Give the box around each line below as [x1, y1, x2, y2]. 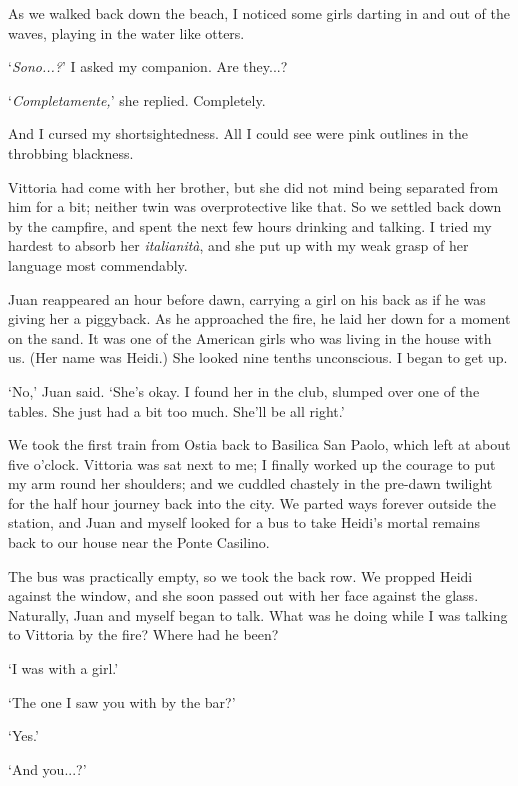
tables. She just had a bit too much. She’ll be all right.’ [8, 400, 345, 421]
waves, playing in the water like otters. [8, 22, 245, 43]
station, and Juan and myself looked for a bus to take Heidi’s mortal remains [8, 512, 481, 533]
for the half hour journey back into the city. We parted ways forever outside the [8, 492, 497, 513]
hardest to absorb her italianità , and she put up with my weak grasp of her [8, 235, 469, 256]
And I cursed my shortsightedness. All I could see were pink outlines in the [8, 123, 468, 144]
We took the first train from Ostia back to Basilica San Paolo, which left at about [8, 434, 511, 455]
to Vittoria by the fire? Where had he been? [8, 624, 279, 645]
